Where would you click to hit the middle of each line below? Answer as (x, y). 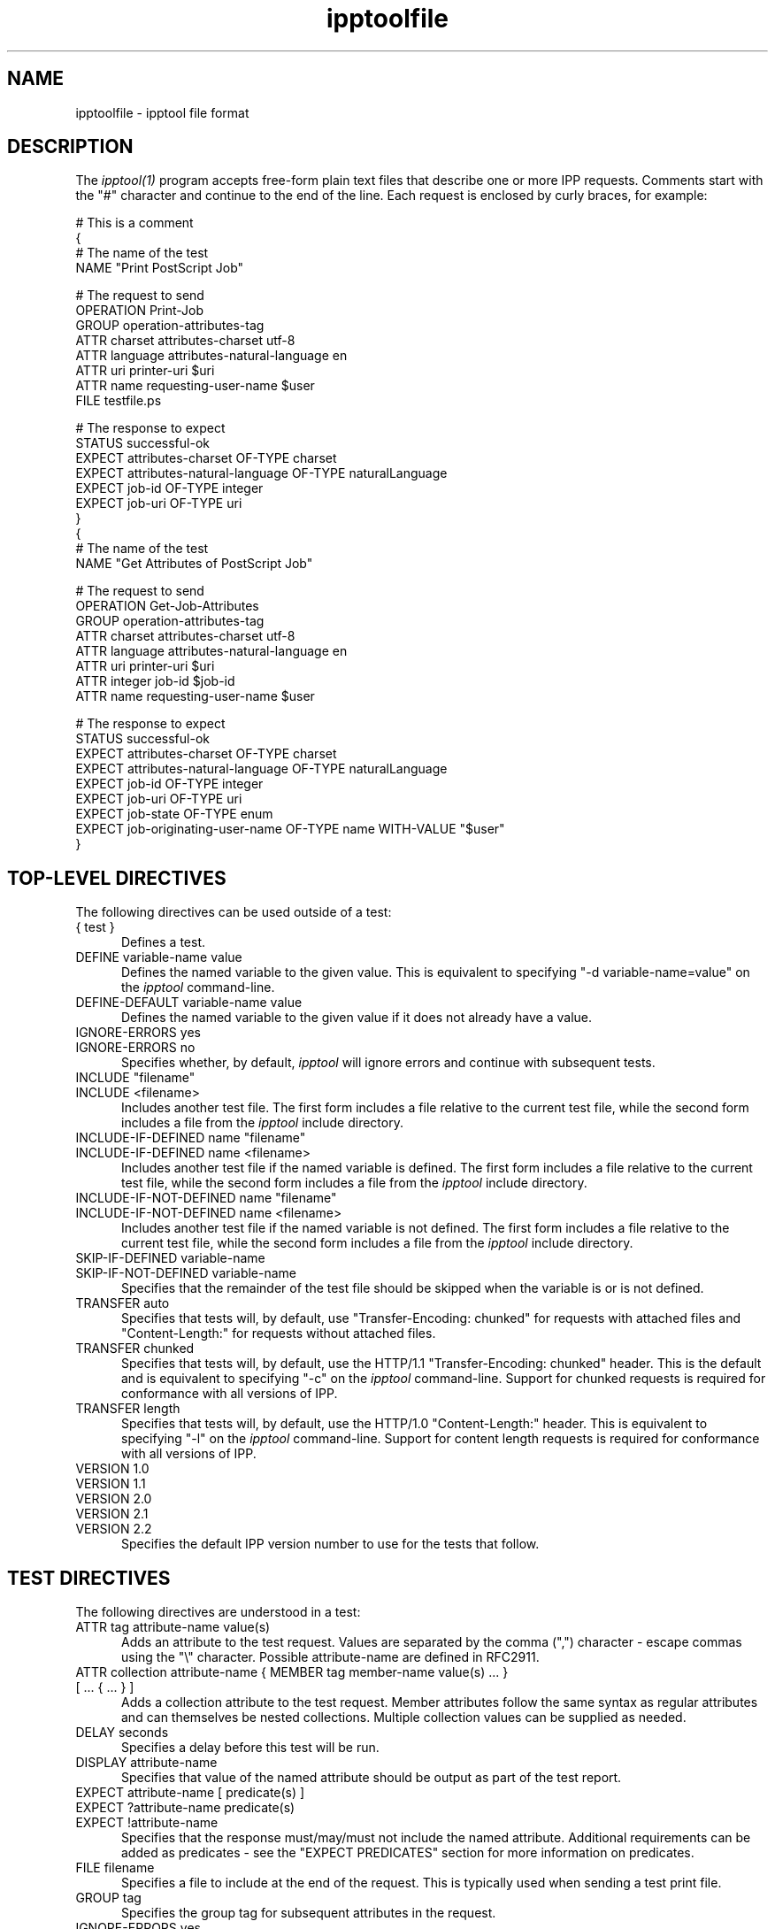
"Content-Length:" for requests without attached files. (279, 1333)
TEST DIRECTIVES (89, 1578)
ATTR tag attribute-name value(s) (173, 1627)
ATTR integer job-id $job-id (155, 681)
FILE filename (115, 1868)
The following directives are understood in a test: (218, 1612)
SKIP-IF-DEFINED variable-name (170, 1258)
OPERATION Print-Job (139, 311)
